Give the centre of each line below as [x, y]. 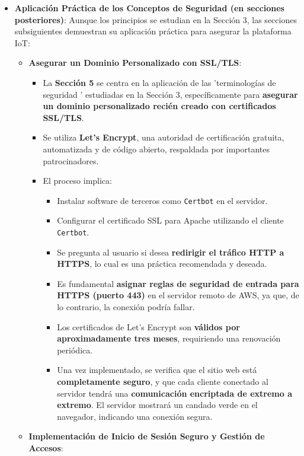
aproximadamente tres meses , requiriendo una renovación [169, 338]
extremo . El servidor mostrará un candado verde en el [157, 405]
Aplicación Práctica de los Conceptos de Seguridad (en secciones [149, 8]
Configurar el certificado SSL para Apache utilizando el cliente [170, 220]
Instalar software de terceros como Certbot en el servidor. [162, 200]
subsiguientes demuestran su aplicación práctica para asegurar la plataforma [153, 31]
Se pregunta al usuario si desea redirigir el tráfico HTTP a [171, 252]
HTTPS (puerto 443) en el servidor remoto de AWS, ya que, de [178, 295]
